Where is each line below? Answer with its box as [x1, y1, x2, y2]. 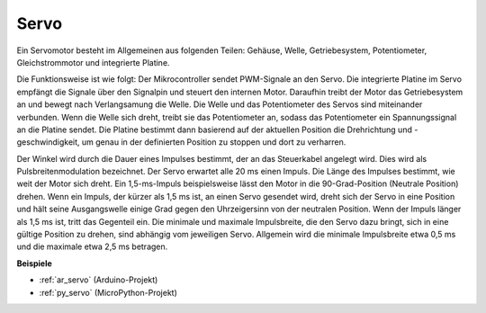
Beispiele [16, 257, 53, 269]
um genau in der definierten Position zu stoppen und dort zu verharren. [81, 137, 346, 148]
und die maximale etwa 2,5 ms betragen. [16, 241, 168, 252]
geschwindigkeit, [16, 137, 80, 148]
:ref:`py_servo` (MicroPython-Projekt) [39, 287, 177, 298]
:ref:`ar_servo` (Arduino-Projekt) [39, 274, 158, 285]
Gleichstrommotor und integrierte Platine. [16, 57, 170, 67]
